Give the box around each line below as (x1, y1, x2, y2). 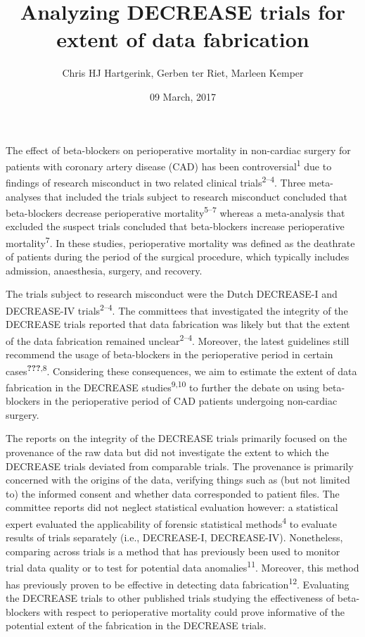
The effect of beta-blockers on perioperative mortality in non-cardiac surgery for (6, 142, 351, 157)
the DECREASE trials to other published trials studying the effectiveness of (6, 590, 335, 605)
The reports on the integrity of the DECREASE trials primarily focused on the (6, 431, 347, 446)
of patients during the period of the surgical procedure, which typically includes (6, 249, 350, 264)
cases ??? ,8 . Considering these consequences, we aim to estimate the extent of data (6, 361, 357, 378)
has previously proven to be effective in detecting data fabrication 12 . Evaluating (6, 574, 350, 591)
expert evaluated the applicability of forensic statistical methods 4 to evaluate (6, 515, 337, 531)
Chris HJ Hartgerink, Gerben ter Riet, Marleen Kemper (62, 65, 304, 80)
